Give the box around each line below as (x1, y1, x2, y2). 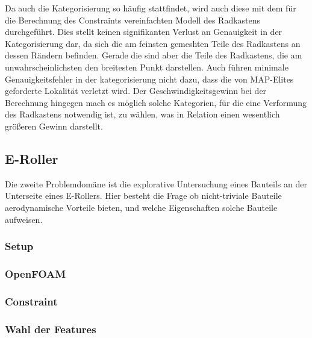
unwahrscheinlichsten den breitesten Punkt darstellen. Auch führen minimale (5, 60, 289, 73)
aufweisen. (5, 213, 43, 225)
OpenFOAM (5, 266, 66, 281)
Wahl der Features (5, 321, 96, 336)
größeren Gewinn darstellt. (5, 119, 103, 132)
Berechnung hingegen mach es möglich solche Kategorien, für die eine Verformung (5, 96, 307, 108)
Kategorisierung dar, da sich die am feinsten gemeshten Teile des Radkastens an (5, 37, 301, 49)
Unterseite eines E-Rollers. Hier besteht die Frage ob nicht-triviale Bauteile (5, 189, 282, 202)
